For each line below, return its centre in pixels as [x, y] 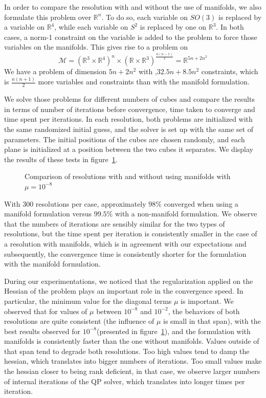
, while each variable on [91, 27]
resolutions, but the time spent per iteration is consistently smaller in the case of [131, 234]
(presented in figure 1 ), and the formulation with [173, 331]
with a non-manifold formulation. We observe [186, 214]
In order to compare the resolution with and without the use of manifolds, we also [133, 7]
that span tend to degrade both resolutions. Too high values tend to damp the [127, 351]
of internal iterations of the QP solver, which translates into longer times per [125, 381]
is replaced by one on [173, 27]
